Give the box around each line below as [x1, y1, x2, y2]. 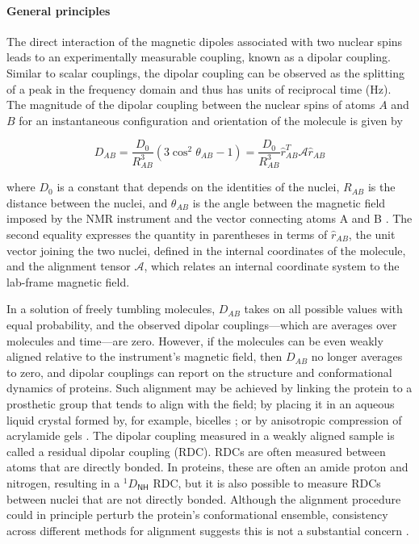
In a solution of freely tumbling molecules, [6, 300, 216, 317]
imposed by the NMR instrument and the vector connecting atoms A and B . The [6, 210, 413, 227]
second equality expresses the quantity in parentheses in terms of [6, 226, 328, 242]
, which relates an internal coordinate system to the [144, 257, 400, 274]
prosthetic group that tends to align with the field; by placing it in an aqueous [6, 395, 395, 412]
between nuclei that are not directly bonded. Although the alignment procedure [6, 490, 401, 507]
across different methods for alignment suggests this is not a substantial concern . [6, 521, 409, 538]
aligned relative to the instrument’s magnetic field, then [6, 348, 283, 365]
